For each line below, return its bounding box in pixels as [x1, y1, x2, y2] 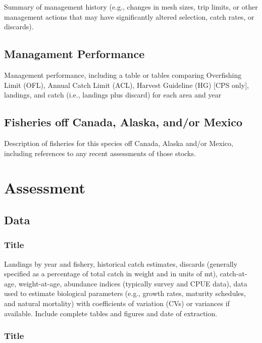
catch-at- [220, 268, 247, 279]
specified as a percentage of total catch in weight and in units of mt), [4, 268, 218, 279]
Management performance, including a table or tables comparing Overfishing [4, 69, 242, 80]
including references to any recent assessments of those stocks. [4, 148, 196, 158]
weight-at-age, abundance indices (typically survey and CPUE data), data [18, 278, 247, 288]
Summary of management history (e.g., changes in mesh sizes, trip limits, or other [4, 2, 258, 12]
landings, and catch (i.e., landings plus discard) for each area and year [4, 89, 222, 100]
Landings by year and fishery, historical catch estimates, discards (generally [4, 258, 238, 269]
